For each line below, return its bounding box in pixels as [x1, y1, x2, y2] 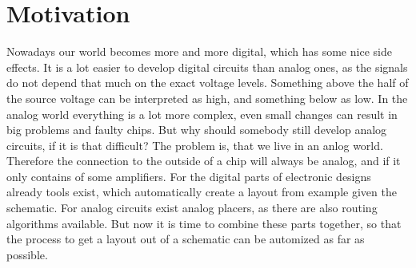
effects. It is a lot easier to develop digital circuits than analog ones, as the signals [6, 58, 408, 75]
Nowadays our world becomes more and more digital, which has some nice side [6, 43, 392, 60]
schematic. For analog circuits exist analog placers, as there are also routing [6, 199, 378, 216]
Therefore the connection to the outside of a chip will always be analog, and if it [6, 152, 401, 169]
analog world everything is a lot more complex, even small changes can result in [6, 105, 398, 122]
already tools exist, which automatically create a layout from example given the [6, 183, 397, 200]
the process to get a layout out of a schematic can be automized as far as [6, 231, 365, 247]
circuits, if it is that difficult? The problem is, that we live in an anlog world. [6, 136, 383, 153]
